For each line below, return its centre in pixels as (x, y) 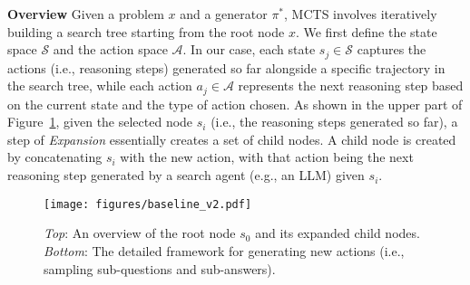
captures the (392, 49)
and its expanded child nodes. (338, 233)
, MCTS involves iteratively (361, 14)
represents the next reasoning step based (351, 85)
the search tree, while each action (100, 85)
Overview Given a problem (86, 14)
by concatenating (55, 157)
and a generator (224, 14)
